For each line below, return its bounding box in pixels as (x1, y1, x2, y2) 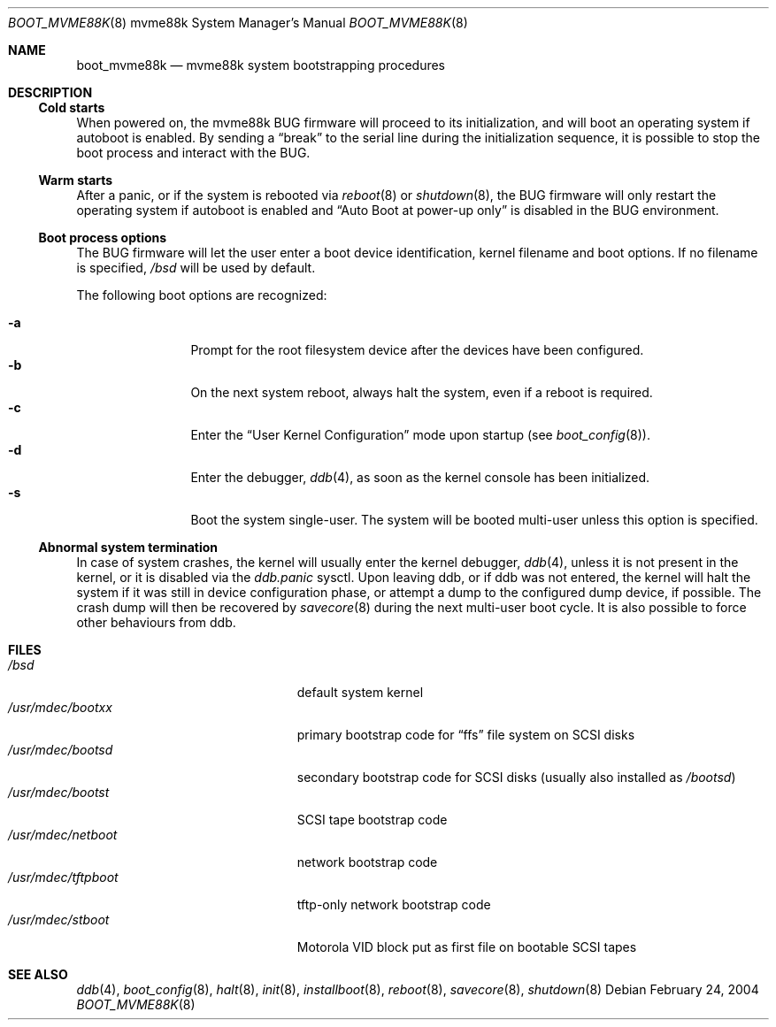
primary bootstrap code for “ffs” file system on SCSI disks (296, 727, 635, 742)
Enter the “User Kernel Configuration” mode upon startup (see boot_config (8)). (190, 427, 650, 442)
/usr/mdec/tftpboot (8, 870, 119, 885)
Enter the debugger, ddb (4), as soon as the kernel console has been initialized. (190, 470, 650, 485)
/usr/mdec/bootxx (8, 700, 112, 715)
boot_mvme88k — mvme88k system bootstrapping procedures (76, 57, 446, 73)
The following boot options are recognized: (76, 287, 327, 303)
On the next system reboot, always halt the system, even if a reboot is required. (190, 385, 653, 400)
